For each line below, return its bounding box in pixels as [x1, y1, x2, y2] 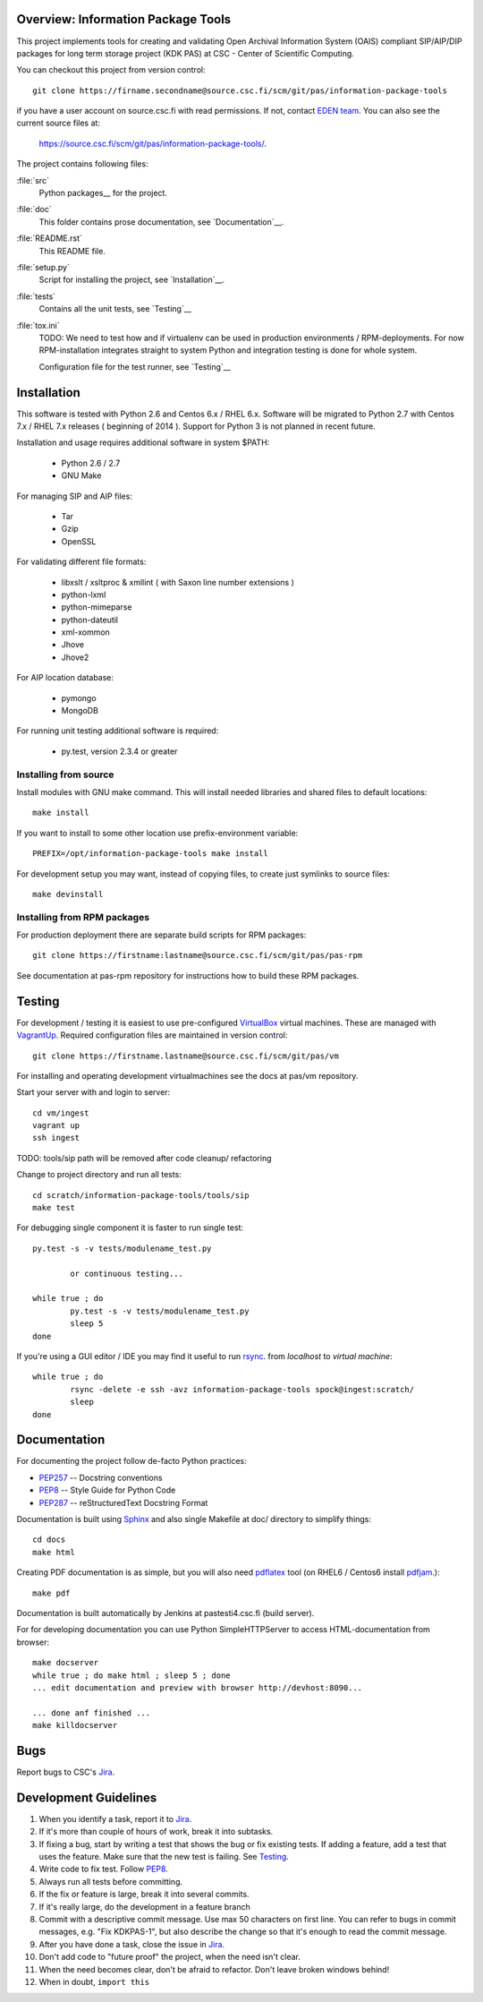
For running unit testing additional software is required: [16, 725, 219, 736]
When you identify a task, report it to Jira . [38, 1813, 192, 1824]
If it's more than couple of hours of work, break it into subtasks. [38, 1827, 274, 1837]
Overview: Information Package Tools [16, 12, 232, 27]
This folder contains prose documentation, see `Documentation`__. [38, 216, 284, 227]
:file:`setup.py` [16, 261, 71, 272]
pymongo [61, 692, 97, 703]
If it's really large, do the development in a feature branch [38, 1901, 250, 1912]
